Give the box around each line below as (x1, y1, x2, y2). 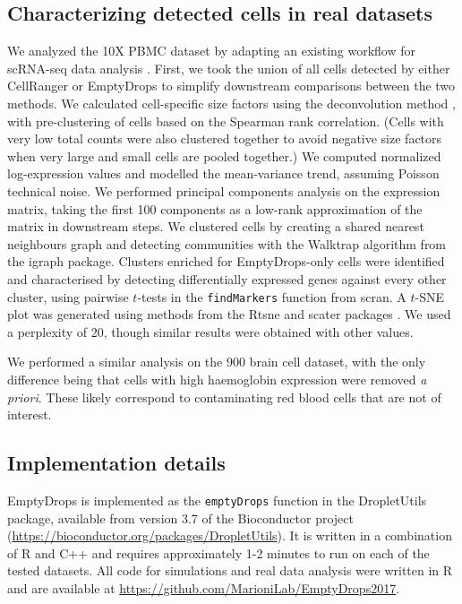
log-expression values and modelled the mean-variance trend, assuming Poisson (7, 164, 440, 183)
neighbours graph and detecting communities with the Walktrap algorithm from (7, 234, 447, 253)
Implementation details (7, 449, 226, 477)
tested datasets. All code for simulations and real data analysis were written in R (7, 561, 453, 580)
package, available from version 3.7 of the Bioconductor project (7, 508, 354, 527)
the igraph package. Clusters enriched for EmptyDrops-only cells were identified (7, 252, 445, 271)
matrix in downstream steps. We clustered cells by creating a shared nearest (7, 217, 424, 236)
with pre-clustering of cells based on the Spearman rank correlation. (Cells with (7, 111, 444, 130)
